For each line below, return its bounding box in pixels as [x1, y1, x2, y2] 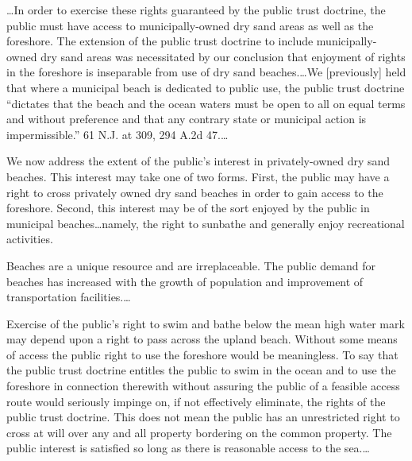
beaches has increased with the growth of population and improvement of [6, 273, 364, 289]
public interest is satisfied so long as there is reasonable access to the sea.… [6, 440, 370, 456]
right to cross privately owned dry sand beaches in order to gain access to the [6, 184, 383, 200]
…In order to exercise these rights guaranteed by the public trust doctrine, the [6, 2, 386, 17]
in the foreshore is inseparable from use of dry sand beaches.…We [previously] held [6, 64, 406, 80]
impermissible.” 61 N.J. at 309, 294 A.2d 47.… [6, 126, 229, 142]
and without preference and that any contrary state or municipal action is [6, 110, 367, 127]
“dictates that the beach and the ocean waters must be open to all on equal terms [6, 95, 406, 111]
